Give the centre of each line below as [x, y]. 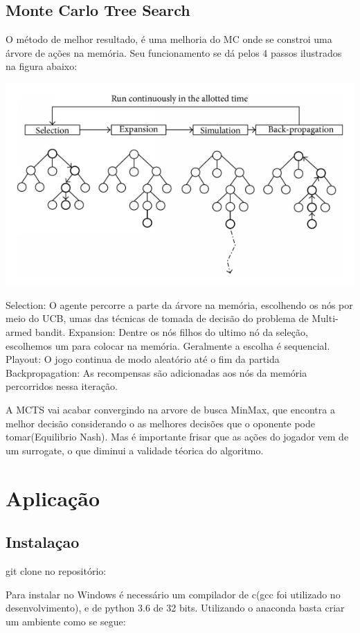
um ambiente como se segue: [66, 621]
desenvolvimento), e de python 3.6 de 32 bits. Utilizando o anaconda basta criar [175, 608]
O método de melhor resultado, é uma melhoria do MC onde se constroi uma [169, 39]
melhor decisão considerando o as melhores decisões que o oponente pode [160, 423]
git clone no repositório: [56, 571]
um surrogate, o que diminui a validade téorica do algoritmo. [135, 450]
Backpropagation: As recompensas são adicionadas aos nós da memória [156, 372]
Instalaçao [43, 542]
